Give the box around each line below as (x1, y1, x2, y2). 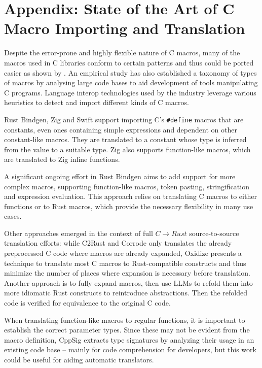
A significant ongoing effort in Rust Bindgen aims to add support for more (4, 171, 236, 181)
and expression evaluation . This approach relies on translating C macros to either (4, 191, 257, 202)
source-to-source (189, 227, 239, 238)
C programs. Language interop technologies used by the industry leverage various (4, 87, 256, 97)
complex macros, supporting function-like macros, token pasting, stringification (4, 181, 249, 191)
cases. (4, 211, 22, 221)
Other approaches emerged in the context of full (4, 227, 153, 238)
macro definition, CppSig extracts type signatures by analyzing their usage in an (4, 334, 254, 345)
